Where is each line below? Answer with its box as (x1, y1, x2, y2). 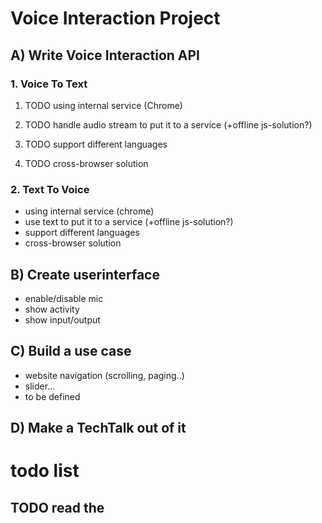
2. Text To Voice (10, 182, 90, 196)
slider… (24, 380, 56, 392)
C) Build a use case (10, 343, 132, 360)
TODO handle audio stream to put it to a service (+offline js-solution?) (24, 118, 313, 131)
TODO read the (10, 499, 105, 516)
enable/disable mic (24, 292, 104, 304)
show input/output (24, 313, 101, 326)
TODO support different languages (24, 138, 168, 150)
